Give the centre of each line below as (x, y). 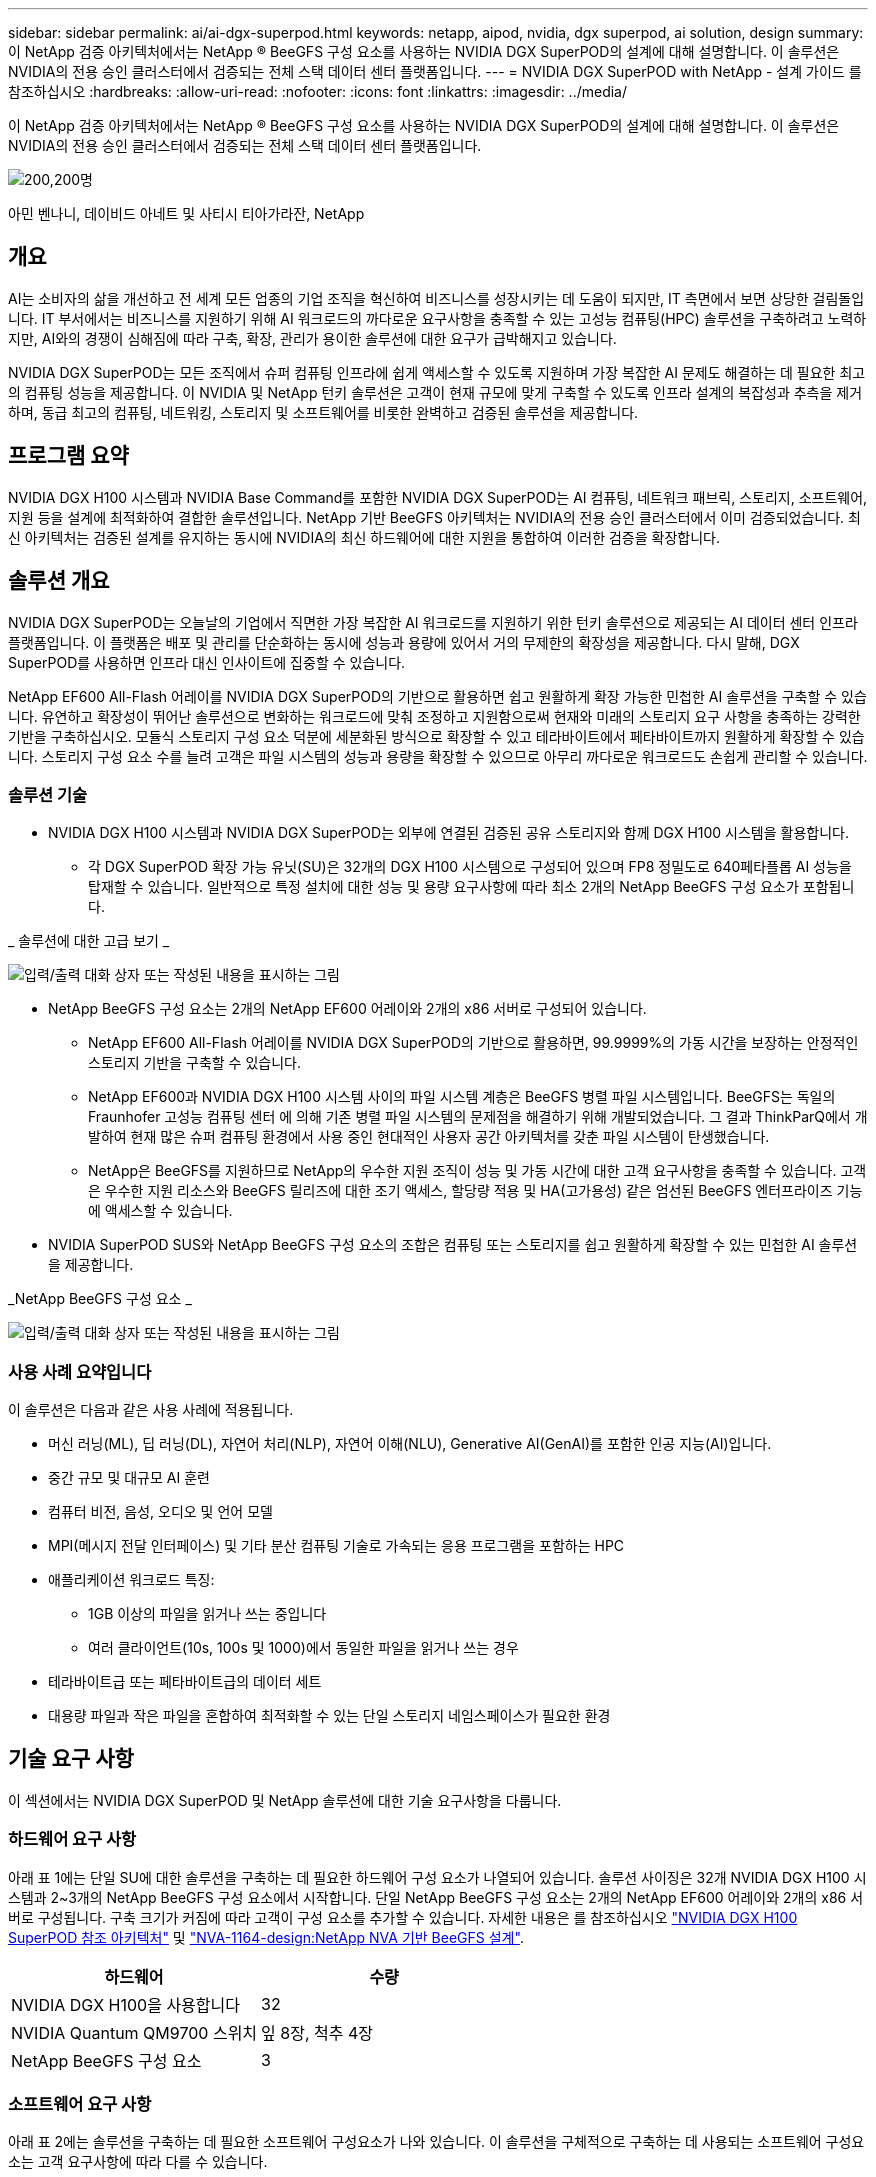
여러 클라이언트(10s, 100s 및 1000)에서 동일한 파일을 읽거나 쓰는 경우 (303, 1648)
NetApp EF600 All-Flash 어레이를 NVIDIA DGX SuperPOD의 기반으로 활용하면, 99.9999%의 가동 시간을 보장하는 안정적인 (473, 1043)
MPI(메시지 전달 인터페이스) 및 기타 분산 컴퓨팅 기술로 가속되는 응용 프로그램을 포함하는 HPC (336, 1546)
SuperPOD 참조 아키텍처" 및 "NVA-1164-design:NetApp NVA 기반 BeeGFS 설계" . (266, 1937)
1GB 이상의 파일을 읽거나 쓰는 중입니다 (207, 1614)
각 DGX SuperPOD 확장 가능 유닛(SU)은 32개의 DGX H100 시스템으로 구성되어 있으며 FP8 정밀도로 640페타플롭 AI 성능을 (470, 867)
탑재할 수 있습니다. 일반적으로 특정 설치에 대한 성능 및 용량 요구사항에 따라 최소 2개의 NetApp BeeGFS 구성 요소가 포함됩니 (471, 887)
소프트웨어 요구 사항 (80, 2104)
